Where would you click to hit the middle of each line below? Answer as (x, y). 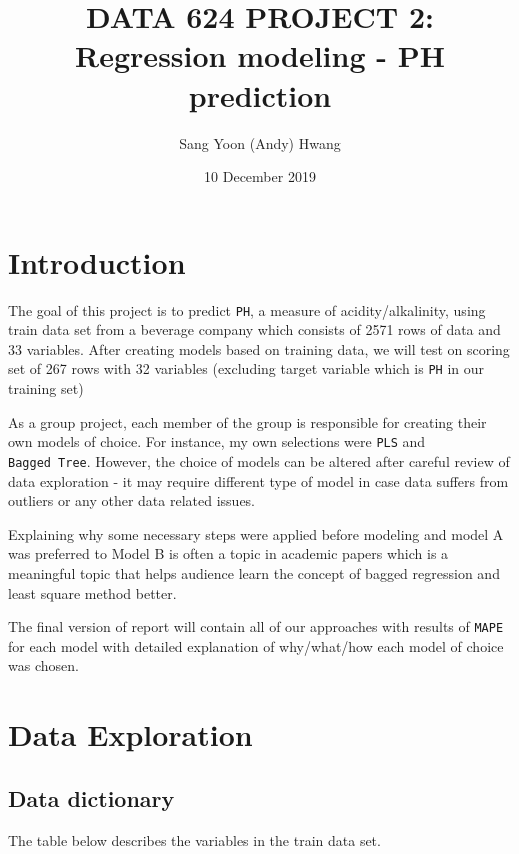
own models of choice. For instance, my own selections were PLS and (217, 441)
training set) (46, 388)
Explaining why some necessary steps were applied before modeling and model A (256, 533)
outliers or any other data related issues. (132, 500)
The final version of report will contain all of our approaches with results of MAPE (256, 626)
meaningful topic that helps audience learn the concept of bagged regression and (254, 573)
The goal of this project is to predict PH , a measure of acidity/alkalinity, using (247, 309)
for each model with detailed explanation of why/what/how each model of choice (256, 645)
